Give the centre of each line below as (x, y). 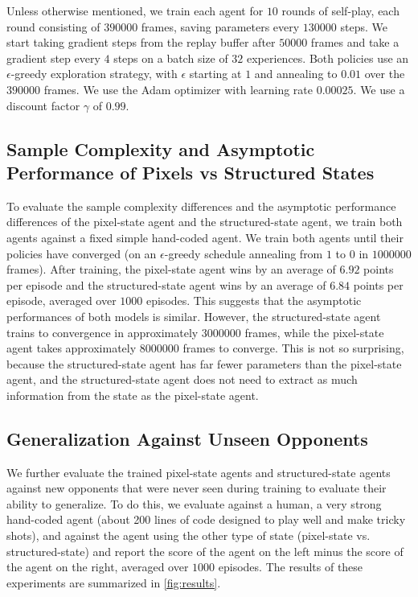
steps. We (364, 26)
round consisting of (53, 26)
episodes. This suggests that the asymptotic (254, 301)
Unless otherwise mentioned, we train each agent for (135, 10)
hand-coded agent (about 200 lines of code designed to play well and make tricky (206, 519)
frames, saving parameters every (220, 26)
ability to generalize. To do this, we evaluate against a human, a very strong (194, 503)
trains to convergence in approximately (102, 332)
